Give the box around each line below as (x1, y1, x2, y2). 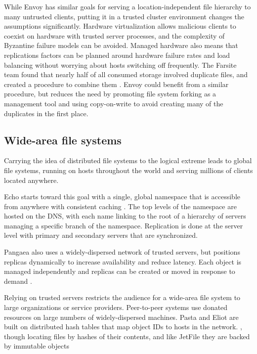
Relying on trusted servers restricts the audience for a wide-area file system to (4, 292, 241, 303)
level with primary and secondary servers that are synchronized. (4, 230, 198, 240)
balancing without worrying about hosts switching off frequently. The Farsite (4, 59, 237, 70)
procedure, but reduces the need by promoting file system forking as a (4, 88, 216, 99)
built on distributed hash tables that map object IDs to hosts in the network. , (4, 321, 242, 332)
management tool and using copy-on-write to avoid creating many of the (4, 98, 223, 108)
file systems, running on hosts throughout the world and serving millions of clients (4, 165, 253, 175)
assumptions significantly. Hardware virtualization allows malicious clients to (4, 21, 236, 31)
